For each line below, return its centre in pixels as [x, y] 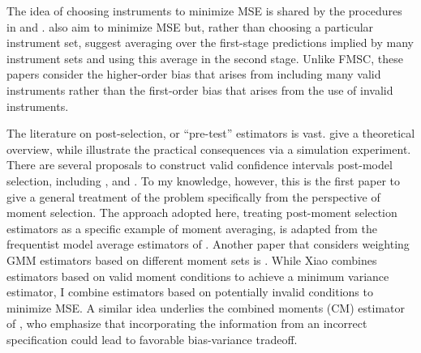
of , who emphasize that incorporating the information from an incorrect [187, 323]
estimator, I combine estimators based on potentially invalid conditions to [190, 292]
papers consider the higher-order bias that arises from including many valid [194, 74]
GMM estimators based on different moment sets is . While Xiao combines [192, 259]
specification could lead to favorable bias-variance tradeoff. [152, 339]
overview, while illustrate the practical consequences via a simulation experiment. [209, 149]
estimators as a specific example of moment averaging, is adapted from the [192, 228]
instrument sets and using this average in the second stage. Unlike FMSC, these [205, 58]
